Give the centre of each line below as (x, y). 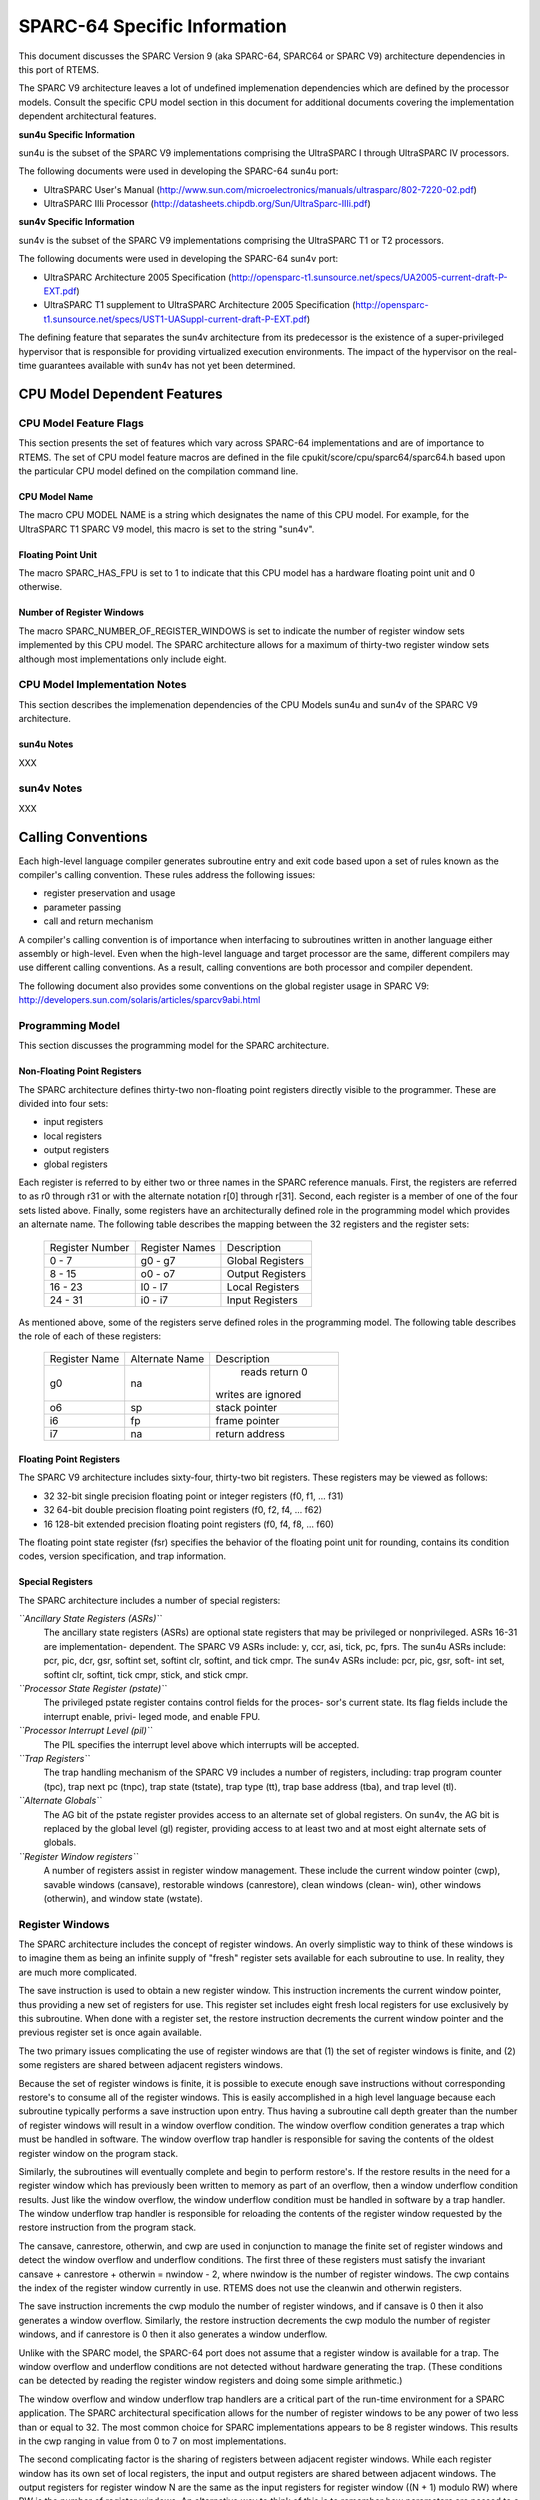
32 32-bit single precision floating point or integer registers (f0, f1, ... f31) (193, 1496)
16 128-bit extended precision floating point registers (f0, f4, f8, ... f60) (189, 1524)
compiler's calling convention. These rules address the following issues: (167, 874)
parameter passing (82, 907)
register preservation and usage (109, 893)
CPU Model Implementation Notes (102, 685)
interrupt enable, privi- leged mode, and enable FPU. (152, 1716)
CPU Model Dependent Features (121, 393)
